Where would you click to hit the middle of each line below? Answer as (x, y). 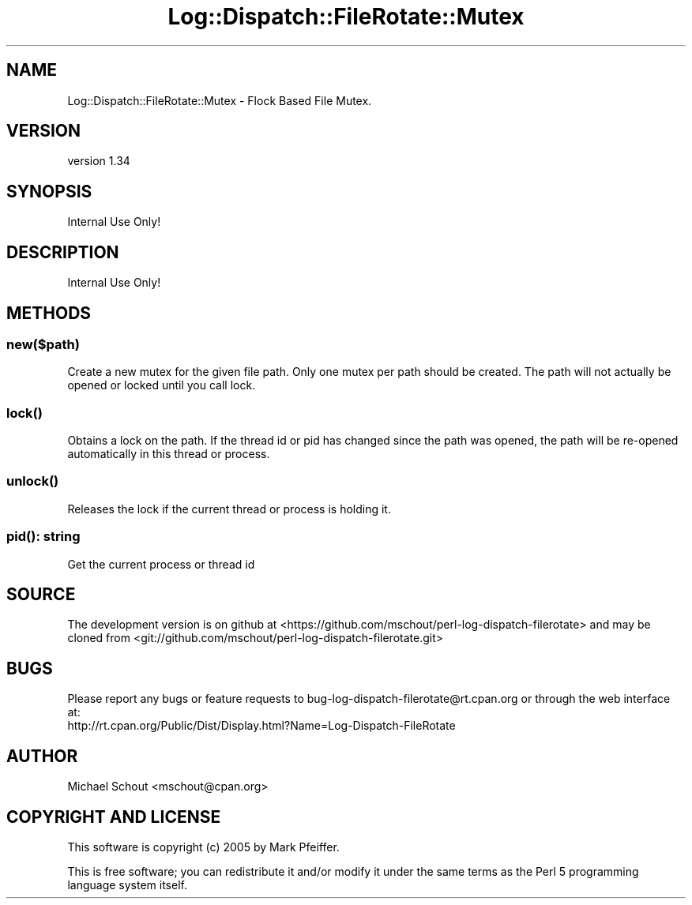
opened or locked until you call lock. (162, 385)
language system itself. (127, 884)
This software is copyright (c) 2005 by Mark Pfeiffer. (203, 847)
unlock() (33, 481)
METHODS (49, 313)
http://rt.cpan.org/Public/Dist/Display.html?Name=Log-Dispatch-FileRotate (261, 726)
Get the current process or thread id (161, 564)
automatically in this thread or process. (169, 454)
